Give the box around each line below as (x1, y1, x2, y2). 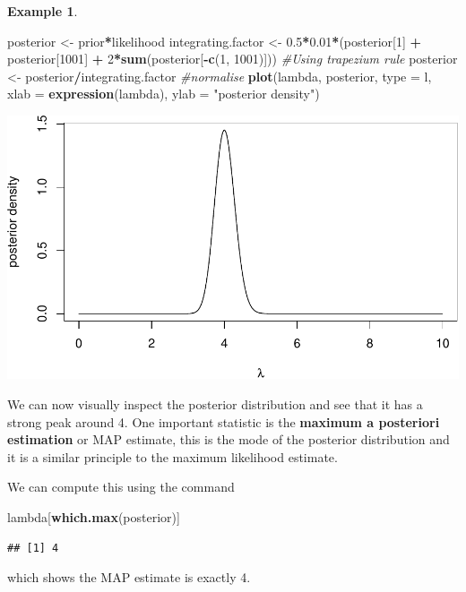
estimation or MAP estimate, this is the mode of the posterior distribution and (7, 430, 450, 449)
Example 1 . (7, 2, 78, 20)
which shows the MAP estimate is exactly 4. (7, 568, 251, 587)
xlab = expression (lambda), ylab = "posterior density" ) (7, 84, 320, 103)
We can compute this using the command (7, 477, 235, 496)
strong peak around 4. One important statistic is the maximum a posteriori (7, 412, 440, 431)
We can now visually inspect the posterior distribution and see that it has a (7, 395, 423, 414)
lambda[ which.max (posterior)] (7, 508, 180, 527)
